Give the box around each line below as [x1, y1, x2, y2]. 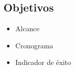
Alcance [15, 23, 39, 34]
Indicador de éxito [15, 57, 71, 67]
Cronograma [15, 40, 53, 50]
